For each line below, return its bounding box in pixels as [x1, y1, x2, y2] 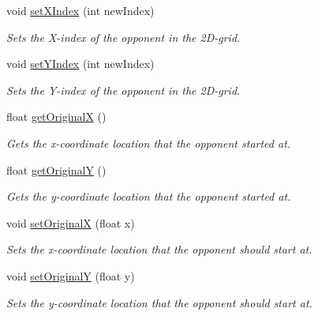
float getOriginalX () [6, 108, 107, 125]
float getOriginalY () [6, 161, 107, 178]
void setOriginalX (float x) [6, 214, 135, 231]
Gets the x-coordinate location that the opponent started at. [6, 134, 291, 151]
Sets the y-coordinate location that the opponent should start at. [6, 294, 312, 310]
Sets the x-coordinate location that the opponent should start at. [6, 241, 312, 258]
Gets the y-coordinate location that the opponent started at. [6, 188, 291, 205]
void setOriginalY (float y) [6, 267, 135, 284]
